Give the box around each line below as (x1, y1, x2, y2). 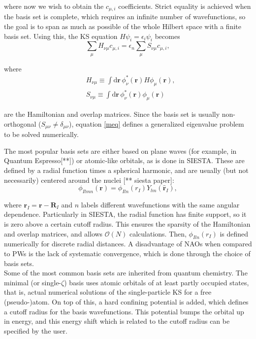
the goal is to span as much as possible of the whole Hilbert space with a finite (4, 21, 241, 32)
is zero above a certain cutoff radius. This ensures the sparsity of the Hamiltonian (4, 219, 251, 229)
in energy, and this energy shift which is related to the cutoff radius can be (4, 316, 230, 326)
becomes (155, 31, 180, 41)
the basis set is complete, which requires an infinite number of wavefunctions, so (4, 11, 246, 22)
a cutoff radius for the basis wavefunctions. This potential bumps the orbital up (4, 306, 244, 316)
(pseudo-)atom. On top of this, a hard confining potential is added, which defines (4, 297, 249, 307)
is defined (220, 228, 249, 238)
